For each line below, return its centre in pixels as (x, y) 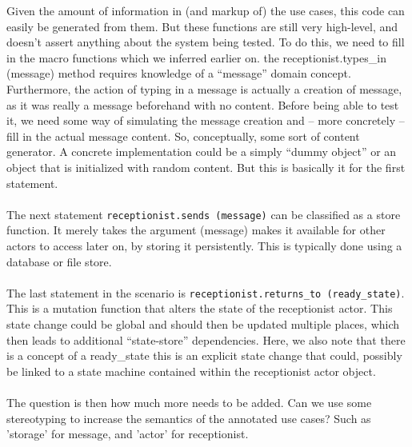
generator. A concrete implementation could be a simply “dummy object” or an (202, 152)
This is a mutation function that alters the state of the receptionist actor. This (200, 308)
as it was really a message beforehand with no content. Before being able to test (203, 104)
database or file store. (59, 261)
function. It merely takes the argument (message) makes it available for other (196, 230)
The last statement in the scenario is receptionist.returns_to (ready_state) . (206, 292)
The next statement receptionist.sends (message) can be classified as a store (204, 214)
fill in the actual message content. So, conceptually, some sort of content (183, 136)
